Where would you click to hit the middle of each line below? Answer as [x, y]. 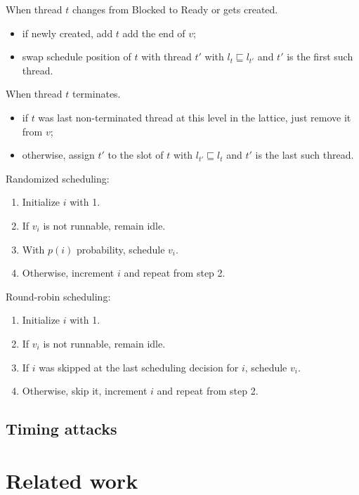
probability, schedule [121, 249]
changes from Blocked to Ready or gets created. [175, 9]
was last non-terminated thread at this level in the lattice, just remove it [195, 117]
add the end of [154, 33]
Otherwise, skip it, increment [85, 391]
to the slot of [136, 155]
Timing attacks [61, 429]
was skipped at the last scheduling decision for [139, 367]
